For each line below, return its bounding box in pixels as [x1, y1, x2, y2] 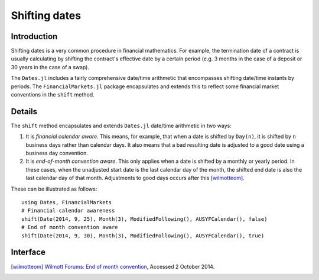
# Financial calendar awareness [21, 207, 115, 214]
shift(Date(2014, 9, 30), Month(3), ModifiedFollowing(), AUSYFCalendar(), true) [21, 232, 265, 239]
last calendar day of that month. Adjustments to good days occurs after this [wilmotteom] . [25, 175, 245, 182]
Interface [11, 247, 45, 258]
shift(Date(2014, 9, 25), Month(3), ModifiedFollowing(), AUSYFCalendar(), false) [21, 215, 268, 222]
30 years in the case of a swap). [11, 63, 90, 70]
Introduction [11, 31, 58, 41]
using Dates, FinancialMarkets [21, 199, 112, 206]
